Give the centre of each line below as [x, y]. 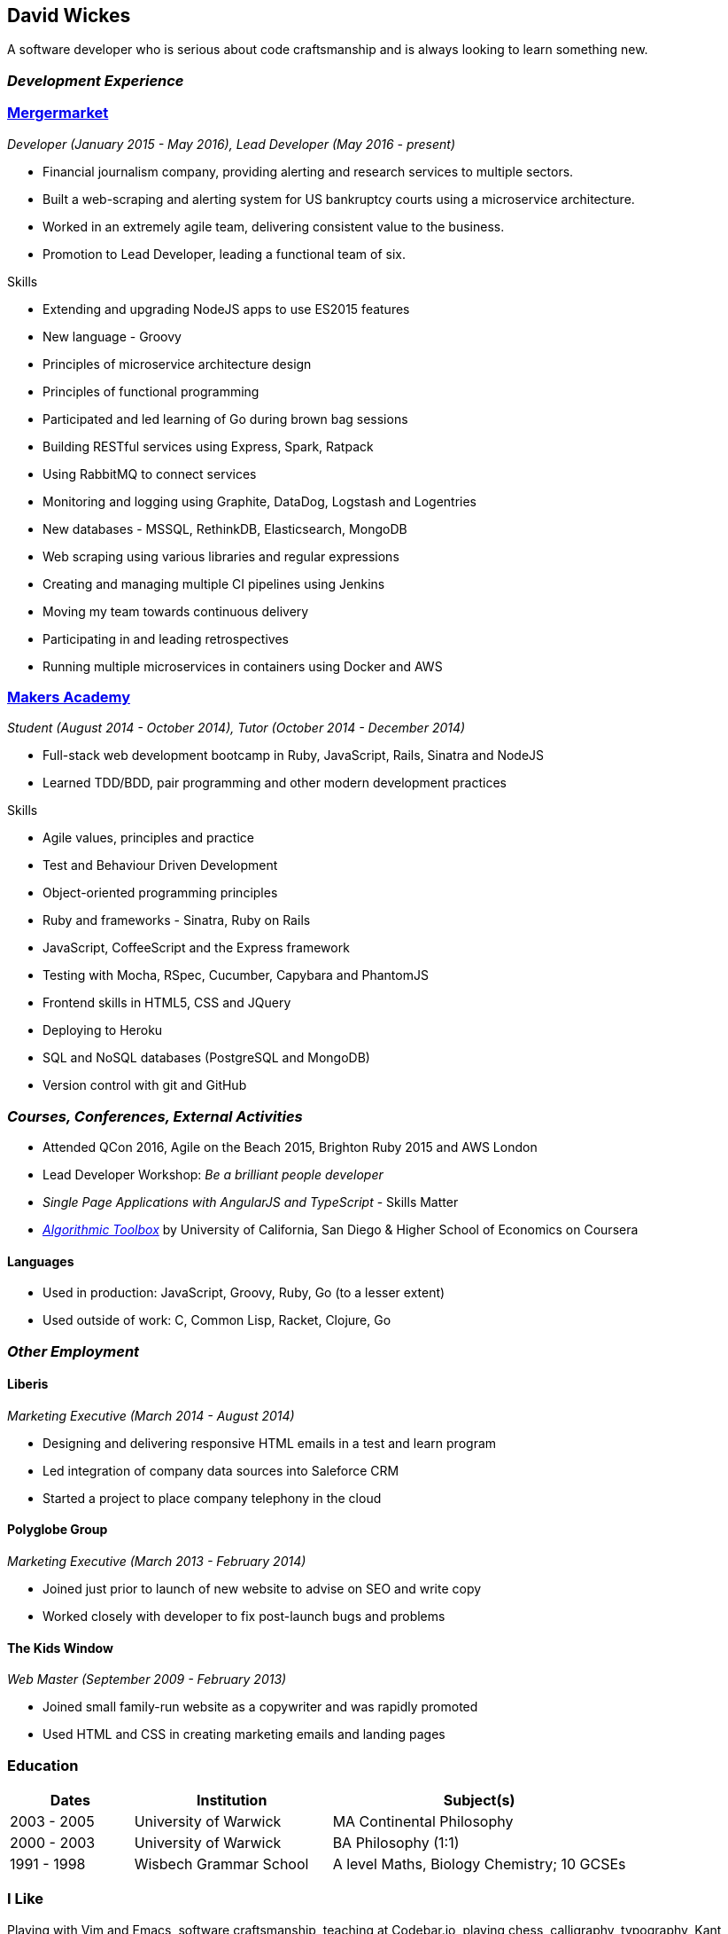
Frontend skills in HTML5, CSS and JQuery [167, 1003]
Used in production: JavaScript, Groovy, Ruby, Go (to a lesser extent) [244, 1293]
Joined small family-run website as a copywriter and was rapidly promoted [260, 1707]
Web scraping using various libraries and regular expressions [221, 556]
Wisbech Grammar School [221, 1864]
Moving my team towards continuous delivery [176, 611]
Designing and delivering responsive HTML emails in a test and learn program [270, 1443]
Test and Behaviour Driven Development [160, 865]
